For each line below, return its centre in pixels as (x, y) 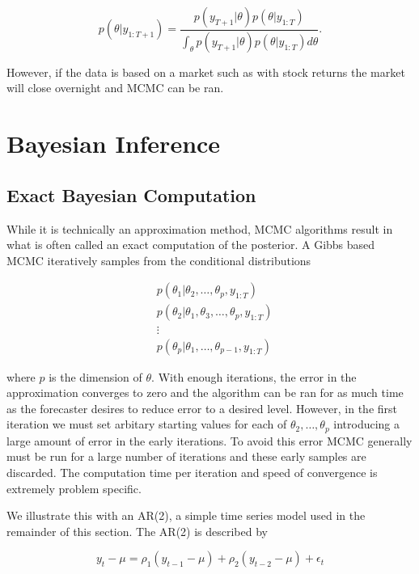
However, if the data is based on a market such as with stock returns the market (206, 72)
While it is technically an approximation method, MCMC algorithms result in (200, 228)
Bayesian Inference (114, 143)
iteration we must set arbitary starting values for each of (147, 424)
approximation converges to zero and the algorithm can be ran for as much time (205, 393)
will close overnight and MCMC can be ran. (115, 88)
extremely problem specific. (74, 488)
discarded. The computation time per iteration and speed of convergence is (192, 472)
